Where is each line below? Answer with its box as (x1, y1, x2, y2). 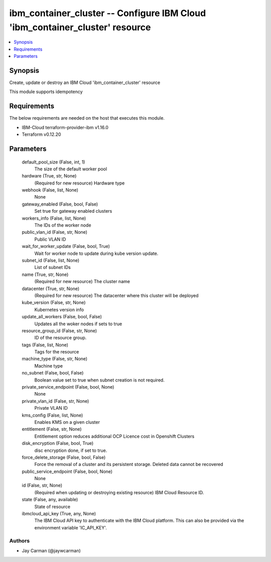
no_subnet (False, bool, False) (22, 370, 84, 376)
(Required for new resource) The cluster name (34, 278, 130, 285)
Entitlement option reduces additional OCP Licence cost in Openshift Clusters (34, 433, 195, 439)
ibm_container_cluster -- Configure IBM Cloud (9, 8, 206, 19)
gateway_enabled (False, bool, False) (22, 201, 98, 207)
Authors (9, 537, 30, 544)
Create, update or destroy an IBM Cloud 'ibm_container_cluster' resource (9, 79, 161, 85)
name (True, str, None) (22, 271, 69, 277)
